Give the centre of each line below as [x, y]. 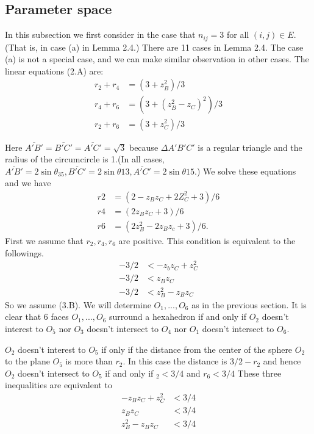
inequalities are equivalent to [59, 385]
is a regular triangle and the [250, 147]
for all [238, 34]
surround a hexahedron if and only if [178, 316]
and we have [28, 183]
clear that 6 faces [37, 316]
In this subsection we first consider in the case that [100, 34]
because [144, 147]
